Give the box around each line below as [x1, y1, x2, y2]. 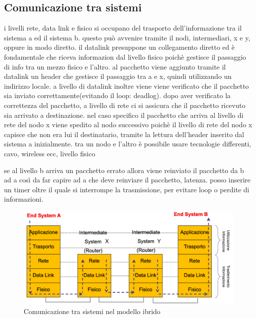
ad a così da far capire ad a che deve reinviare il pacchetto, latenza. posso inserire [4, 175, 251, 185]
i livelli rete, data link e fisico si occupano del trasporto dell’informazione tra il [4, 23, 242, 33]
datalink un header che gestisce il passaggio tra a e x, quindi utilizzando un [4, 71, 232, 81]
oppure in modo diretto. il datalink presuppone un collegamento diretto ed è [4, 42, 235, 52]
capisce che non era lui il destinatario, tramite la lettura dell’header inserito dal [4, 129, 244, 139]
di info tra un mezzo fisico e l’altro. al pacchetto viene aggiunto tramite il [4, 61, 226, 71]
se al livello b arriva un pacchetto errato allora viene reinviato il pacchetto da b [4, 165, 244, 175]
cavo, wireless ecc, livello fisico [4, 148, 95, 158]
